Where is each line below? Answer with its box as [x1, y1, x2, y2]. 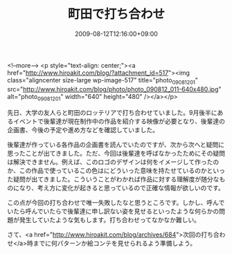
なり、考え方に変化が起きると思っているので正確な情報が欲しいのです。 [19, 183, 225, 192]
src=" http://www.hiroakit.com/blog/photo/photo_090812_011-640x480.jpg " [7, 84, 222, 93]
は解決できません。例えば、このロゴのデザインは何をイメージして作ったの [7, 157, 220, 166]
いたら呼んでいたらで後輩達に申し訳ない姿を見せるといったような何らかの [7, 207, 220, 215]
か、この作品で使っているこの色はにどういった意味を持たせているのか [7, 166, 208, 174]
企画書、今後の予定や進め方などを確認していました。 [7, 125, 159, 134]
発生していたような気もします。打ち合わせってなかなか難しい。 [19, 215, 201, 224]
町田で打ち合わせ [67, 6, 165, 22]
